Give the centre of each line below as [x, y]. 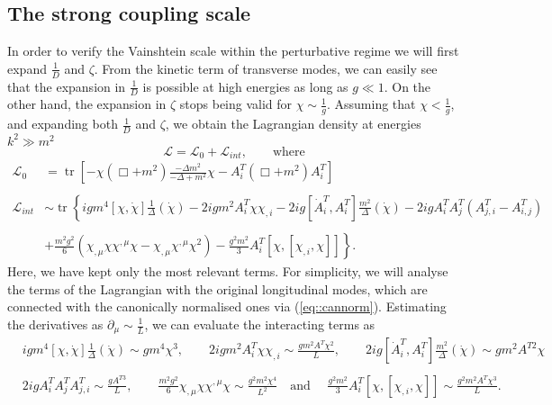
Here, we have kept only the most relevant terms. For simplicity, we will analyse [228, 271]
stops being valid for [236, 104]
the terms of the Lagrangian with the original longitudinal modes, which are [217, 288]
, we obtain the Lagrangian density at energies [293, 124]
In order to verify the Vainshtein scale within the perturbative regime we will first [233, 51]
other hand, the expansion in [87, 104]
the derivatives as [55, 324]
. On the [407, 86]
